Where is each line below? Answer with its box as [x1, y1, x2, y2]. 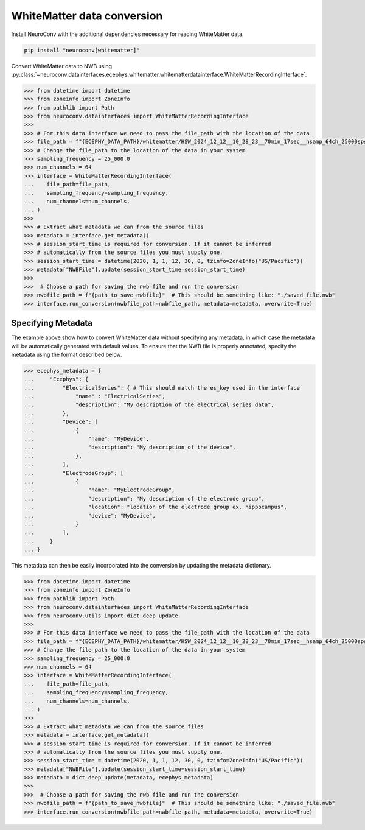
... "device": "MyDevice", [24, 512, 156, 519]
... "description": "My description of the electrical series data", [24, 401, 275, 408]
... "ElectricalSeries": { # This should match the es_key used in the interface [24, 384, 301, 391]
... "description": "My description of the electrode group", [24, 495, 265, 502]
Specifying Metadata [11, 318, 93, 328]
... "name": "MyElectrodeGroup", [24, 487, 175, 493]
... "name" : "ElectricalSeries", [24, 393, 165, 400]
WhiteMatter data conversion [11, 9, 163, 23]
